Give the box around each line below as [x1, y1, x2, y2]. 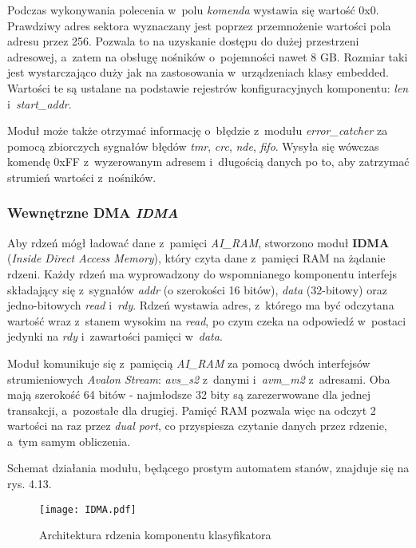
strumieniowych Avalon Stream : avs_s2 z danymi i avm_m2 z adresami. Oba [7, 370, 390, 387]
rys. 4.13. [7, 475, 52, 492]
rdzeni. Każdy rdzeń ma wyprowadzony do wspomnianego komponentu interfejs [7, 265, 397, 282]
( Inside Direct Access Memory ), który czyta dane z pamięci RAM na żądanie [7, 250, 386, 266]
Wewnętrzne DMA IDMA [7, 203, 179, 223]
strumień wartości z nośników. [7, 168, 156, 185]
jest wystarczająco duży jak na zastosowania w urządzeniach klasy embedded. [7, 64, 389, 81]
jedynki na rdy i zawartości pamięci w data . [7, 328, 223, 345]
